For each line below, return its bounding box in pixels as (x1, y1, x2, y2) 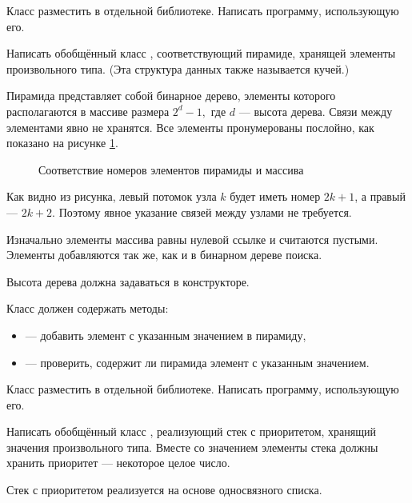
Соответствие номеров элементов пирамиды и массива (38, 161, 304, 178)
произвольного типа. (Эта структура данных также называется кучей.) (6, 60, 350, 77)
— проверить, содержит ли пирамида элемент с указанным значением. (25, 353, 370, 370)
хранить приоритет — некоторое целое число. (6, 454, 230, 471)
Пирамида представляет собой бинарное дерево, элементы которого (6, 87, 336, 104)
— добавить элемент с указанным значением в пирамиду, (25, 326, 306, 343)
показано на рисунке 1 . (6, 134, 118, 151)
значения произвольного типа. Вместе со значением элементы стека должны (6, 438, 378, 455)
